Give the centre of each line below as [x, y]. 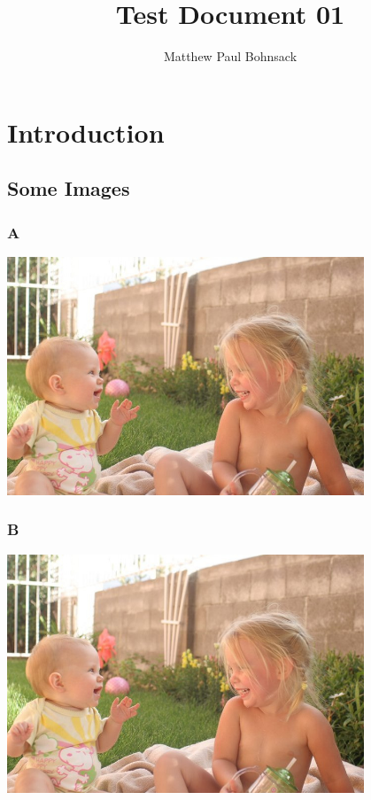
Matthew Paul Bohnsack [230, 56]
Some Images [69, 188]
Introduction [86, 132]
